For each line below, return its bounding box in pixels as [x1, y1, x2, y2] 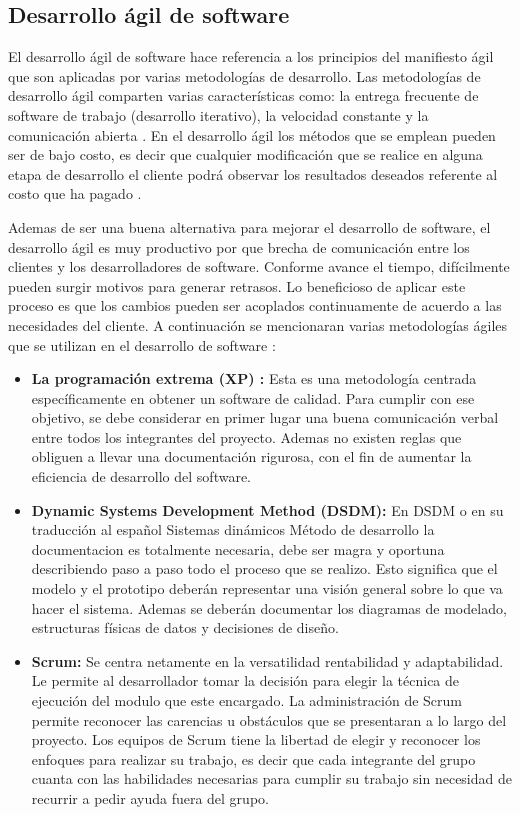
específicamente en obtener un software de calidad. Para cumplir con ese [31, 387, 475, 408]
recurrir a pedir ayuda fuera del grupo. [31, 787, 269, 808]
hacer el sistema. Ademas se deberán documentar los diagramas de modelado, [31, 597, 507, 618]
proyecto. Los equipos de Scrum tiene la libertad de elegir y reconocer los [31, 729, 481, 750]
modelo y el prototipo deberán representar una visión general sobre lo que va [31, 578, 503, 599]
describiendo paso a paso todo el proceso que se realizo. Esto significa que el [31, 558, 498, 579]
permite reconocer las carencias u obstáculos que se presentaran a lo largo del [31, 709, 507, 730]
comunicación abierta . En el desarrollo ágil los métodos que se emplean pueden [8, 124, 496, 145]
